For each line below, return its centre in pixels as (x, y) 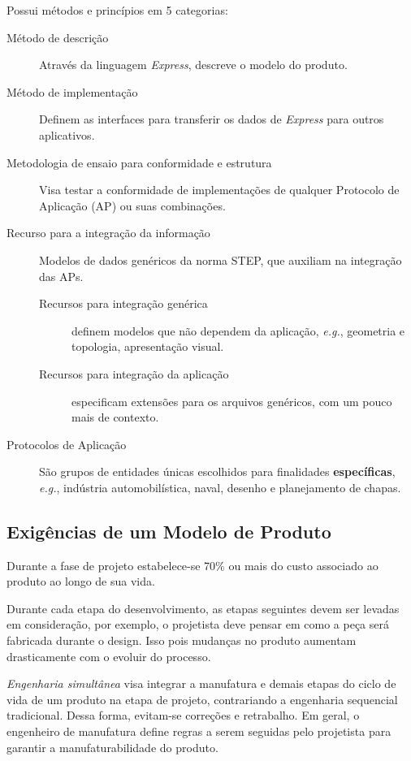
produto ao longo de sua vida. (81, 581)
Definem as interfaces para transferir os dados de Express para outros (212, 119)
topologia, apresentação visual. (148, 346)
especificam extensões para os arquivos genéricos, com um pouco (232, 401)
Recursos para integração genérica (123, 303)
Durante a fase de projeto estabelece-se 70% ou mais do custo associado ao (193, 565)
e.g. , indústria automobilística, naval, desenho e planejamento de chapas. (220, 487)
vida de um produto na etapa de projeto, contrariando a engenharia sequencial (202, 699)
